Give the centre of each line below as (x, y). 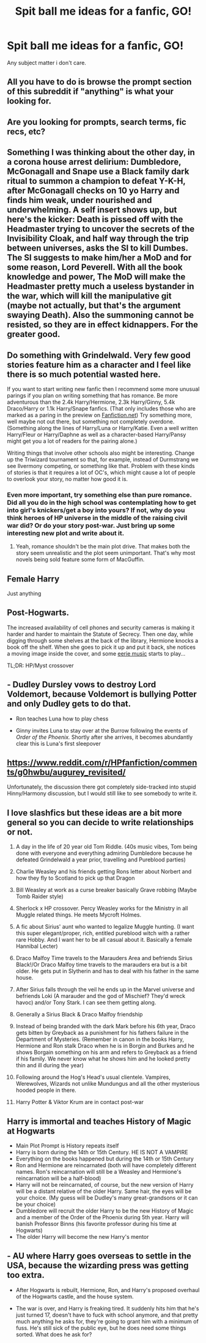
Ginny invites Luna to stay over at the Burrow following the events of (102, 730)
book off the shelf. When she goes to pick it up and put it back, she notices (101, 647)
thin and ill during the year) (50, 1065)
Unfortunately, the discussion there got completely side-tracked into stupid (101, 787)
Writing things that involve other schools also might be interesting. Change (101, 453)
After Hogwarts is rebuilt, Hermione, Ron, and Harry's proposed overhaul (108, 1290)
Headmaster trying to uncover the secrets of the (101, 229)
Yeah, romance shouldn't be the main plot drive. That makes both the (103, 547)
